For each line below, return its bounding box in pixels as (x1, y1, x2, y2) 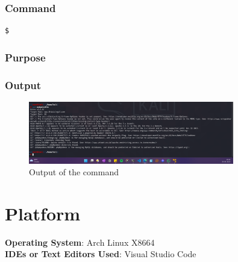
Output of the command (29, 166, 119, 178)
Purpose (5, 49, 46, 64)
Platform (5, 201, 81, 225)
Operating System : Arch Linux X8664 (5, 235, 155, 248)
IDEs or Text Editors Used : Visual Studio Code (5, 248, 196, 260)
